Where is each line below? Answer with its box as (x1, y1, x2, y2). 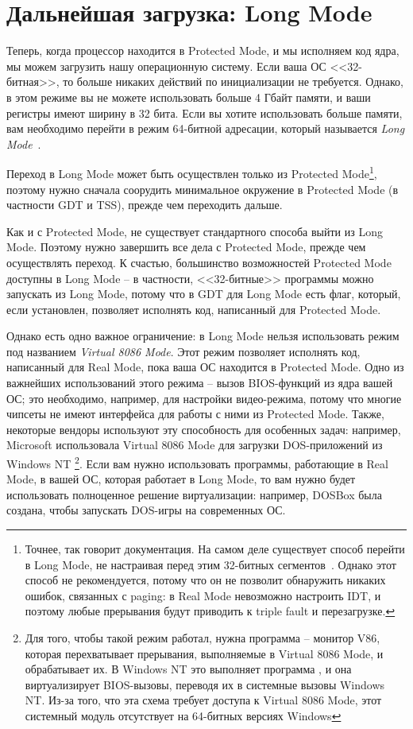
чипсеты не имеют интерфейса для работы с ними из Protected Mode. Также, (6, 405, 384, 422)
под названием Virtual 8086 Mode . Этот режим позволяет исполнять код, (6, 343, 361, 359)
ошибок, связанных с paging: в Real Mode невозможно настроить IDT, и (25, 587, 381, 603)
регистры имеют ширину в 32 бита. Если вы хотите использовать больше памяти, (6, 104, 403, 121)
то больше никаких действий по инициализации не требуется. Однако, (63, 73, 403, 90)
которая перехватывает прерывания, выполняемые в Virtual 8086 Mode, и (25, 645, 384, 661)
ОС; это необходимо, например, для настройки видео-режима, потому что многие (6, 390, 402, 406)
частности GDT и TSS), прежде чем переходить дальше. (6, 196, 283, 213)
